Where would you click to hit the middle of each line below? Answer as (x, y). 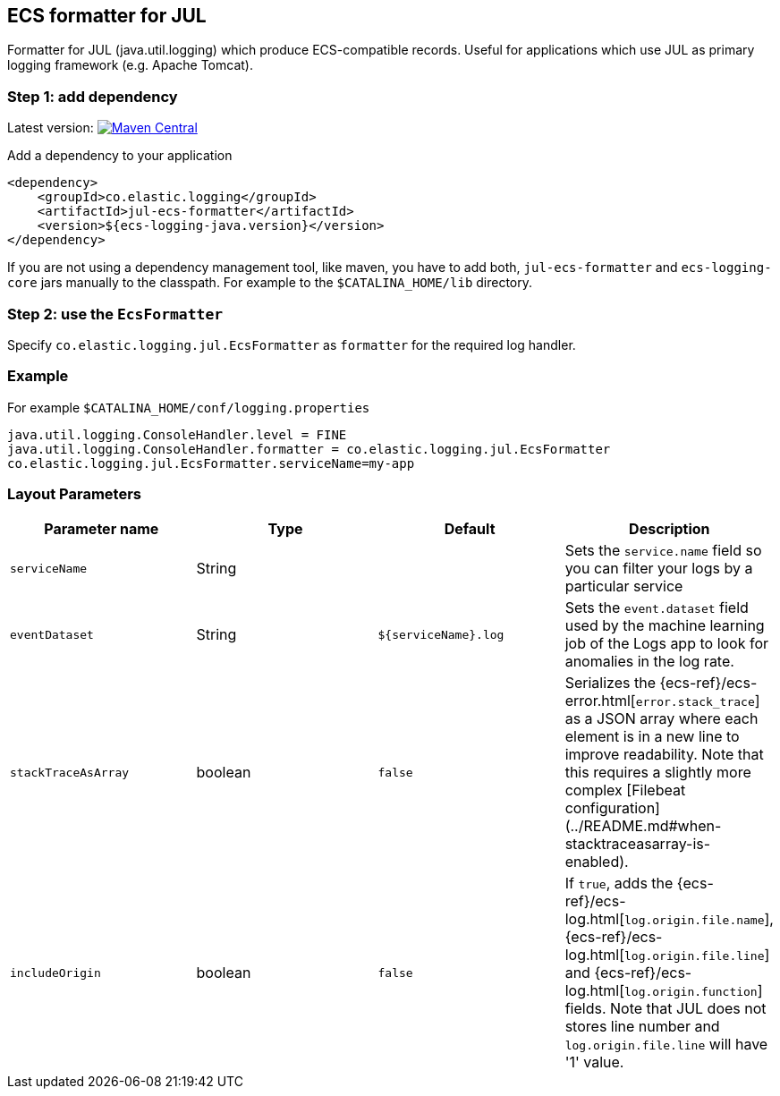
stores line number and (642, 1027)
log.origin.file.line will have (666, 1045)
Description (670, 529)
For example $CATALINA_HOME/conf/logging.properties (189, 407)
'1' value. (594, 1062)
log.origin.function (691, 992)
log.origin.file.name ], (699, 919)
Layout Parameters (75, 494)
